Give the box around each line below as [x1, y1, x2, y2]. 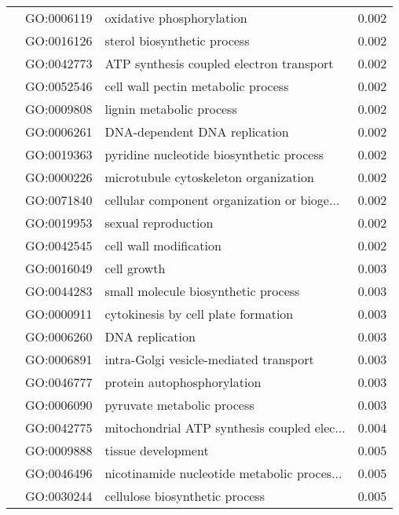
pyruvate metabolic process [104, 396, 254, 414]
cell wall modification [104, 236, 221, 254]
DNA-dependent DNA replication [104, 122, 289, 141]
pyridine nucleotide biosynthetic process [104, 145, 324, 163]
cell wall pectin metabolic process [104, 77, 289, 95]
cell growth [104, 259, 166, 277]
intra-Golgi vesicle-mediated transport [104, 350, 314, 368]
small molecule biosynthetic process [104, 282, 300, 300]
